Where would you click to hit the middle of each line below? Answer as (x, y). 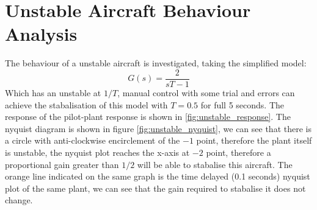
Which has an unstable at (53, 92)
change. (19, 200)
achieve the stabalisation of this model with (86, 104)
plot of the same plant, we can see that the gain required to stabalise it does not (155, 188)
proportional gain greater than (62, 164)
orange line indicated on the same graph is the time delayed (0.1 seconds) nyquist (158, 176)
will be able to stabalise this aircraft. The (215, 164)
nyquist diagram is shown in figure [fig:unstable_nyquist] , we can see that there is (158, 128)
